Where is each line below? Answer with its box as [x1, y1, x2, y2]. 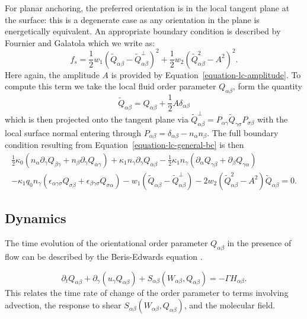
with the [257, 113, 288, 125]
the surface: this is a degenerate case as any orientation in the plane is [5, 13, 260, 25]
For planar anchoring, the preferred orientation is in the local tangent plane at [5, 2, 290, 14]
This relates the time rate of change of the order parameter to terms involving [5, 286, 289, 298]
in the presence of [227, 237, 292, 249]
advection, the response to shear [5, 299, 121, 311]
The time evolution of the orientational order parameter [5, 237, 208, 249]
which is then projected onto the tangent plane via [5, 113, 188, 125]
